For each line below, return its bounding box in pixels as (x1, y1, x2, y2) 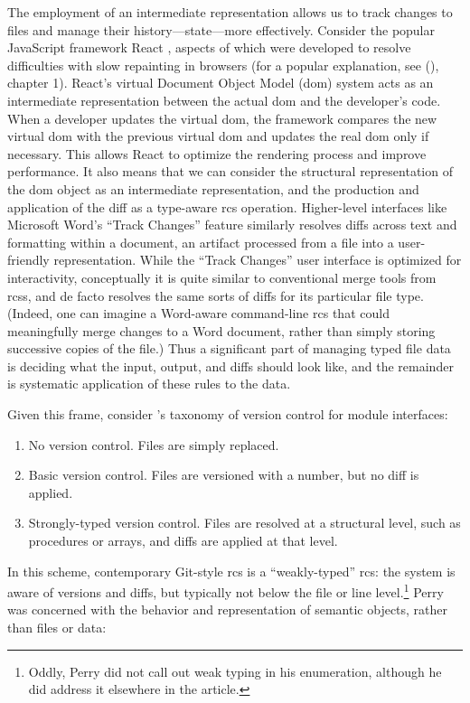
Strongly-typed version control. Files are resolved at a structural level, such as (28, 513, 461, 532)
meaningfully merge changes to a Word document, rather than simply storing (7, 321, 436, 340)
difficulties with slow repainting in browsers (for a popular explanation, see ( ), (7, 55, 439, 74)
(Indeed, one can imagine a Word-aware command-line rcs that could (7, 304, 390, 323)
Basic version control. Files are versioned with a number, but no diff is (28, 465, 419, 484)
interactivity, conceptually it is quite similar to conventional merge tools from (7, 267, 437, 286)
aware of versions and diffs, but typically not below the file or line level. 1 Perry (7, 580, 444, 601)
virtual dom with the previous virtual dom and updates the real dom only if (7, 127, 429, 145)
